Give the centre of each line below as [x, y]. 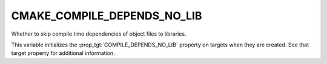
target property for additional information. [63, 53]
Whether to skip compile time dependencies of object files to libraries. [99, 34]
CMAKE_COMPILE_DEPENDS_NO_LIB [107, 16]
